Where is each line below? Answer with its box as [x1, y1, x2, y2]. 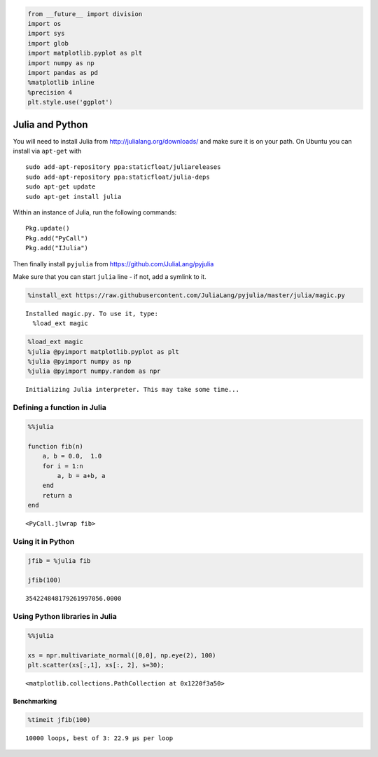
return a [42, 491, 73, 499]
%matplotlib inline [27, 79, 94, 87]
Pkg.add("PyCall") [25, 234, 89, 242]
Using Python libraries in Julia [13, 612, 117, 622]
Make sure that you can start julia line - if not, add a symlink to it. [13, 272, 206, 280]
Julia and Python [13, 118, 88, 130]
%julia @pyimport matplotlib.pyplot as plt [27, 348, 180, 355]
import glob [27, 39, 69, 47]
